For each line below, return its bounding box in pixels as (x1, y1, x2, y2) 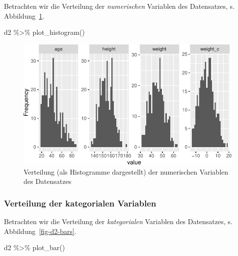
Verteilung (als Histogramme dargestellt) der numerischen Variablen (24, 166, 229, 177)
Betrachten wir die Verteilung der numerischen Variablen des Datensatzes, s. (4, 1, 235, 11)
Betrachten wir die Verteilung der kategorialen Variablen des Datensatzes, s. (4, 216, 233, 227)
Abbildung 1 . (4, 10, 45, 21)
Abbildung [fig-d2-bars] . (4, 226, 77, 236)
